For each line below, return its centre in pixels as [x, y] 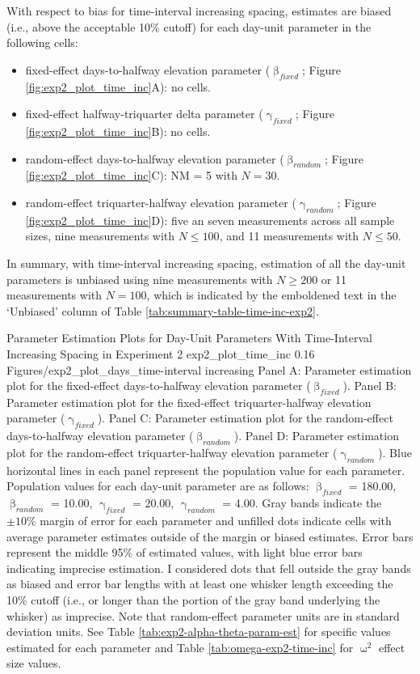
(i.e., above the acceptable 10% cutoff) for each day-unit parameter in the [189, 26]
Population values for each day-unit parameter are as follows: [158, 486]
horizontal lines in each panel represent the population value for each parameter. [206, 470]
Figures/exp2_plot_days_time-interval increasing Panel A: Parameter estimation [209, 369]
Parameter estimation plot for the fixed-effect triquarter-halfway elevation [189, 402]
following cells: [42, 42]
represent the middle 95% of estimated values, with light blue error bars [185, 552]
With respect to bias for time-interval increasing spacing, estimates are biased [199, 11]
